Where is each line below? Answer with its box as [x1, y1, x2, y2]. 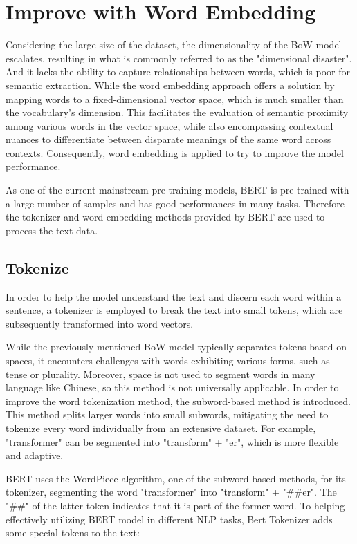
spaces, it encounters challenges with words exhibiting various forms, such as [6, 353, 330, 368]
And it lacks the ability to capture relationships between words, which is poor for [6, 64, 350, 79]
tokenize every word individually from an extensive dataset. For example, [6, 420, 316, 435]
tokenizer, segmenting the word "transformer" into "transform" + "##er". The [6, 485, 337, 499]
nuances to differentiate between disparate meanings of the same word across [6, 132, 331, 147]
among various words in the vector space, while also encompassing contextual [6, 118, 333, 133]
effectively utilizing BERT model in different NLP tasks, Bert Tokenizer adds [6, 512, 333, 526]
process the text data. [6, 223, 98, 237]
